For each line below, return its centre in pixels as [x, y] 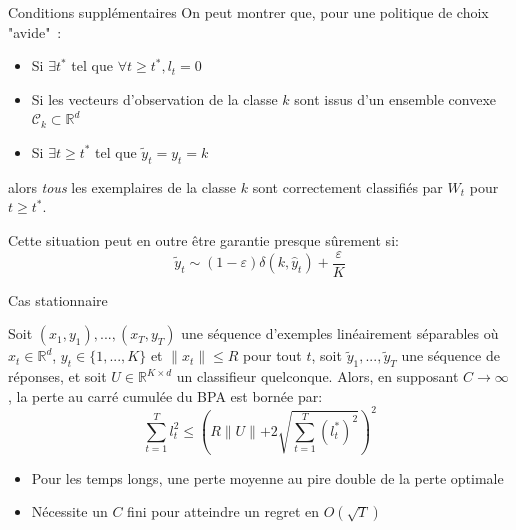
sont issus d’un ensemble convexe [395, 98]
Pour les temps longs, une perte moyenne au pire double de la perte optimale [267, 477]
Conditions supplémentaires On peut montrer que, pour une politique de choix [248, 12]
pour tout [272, 355]
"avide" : [35, 31]
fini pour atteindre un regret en [223, 511]
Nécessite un [69, 511]
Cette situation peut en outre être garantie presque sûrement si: [203, 239]
